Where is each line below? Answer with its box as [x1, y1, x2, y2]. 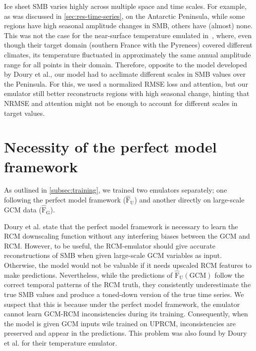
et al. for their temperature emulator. [4, 338, 117, 348]
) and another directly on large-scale [134, 195, 245, 205]
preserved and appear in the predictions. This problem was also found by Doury [4, 328, 247, 338]
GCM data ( [4, 204, 42, 215]
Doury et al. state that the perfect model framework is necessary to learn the [4, 221, 238, 231]
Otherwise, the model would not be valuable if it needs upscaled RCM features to [4, 260, 252, 270]
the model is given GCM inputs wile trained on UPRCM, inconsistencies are [4, 318, 236, 328]
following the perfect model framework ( [4, 195, 126, 205]
